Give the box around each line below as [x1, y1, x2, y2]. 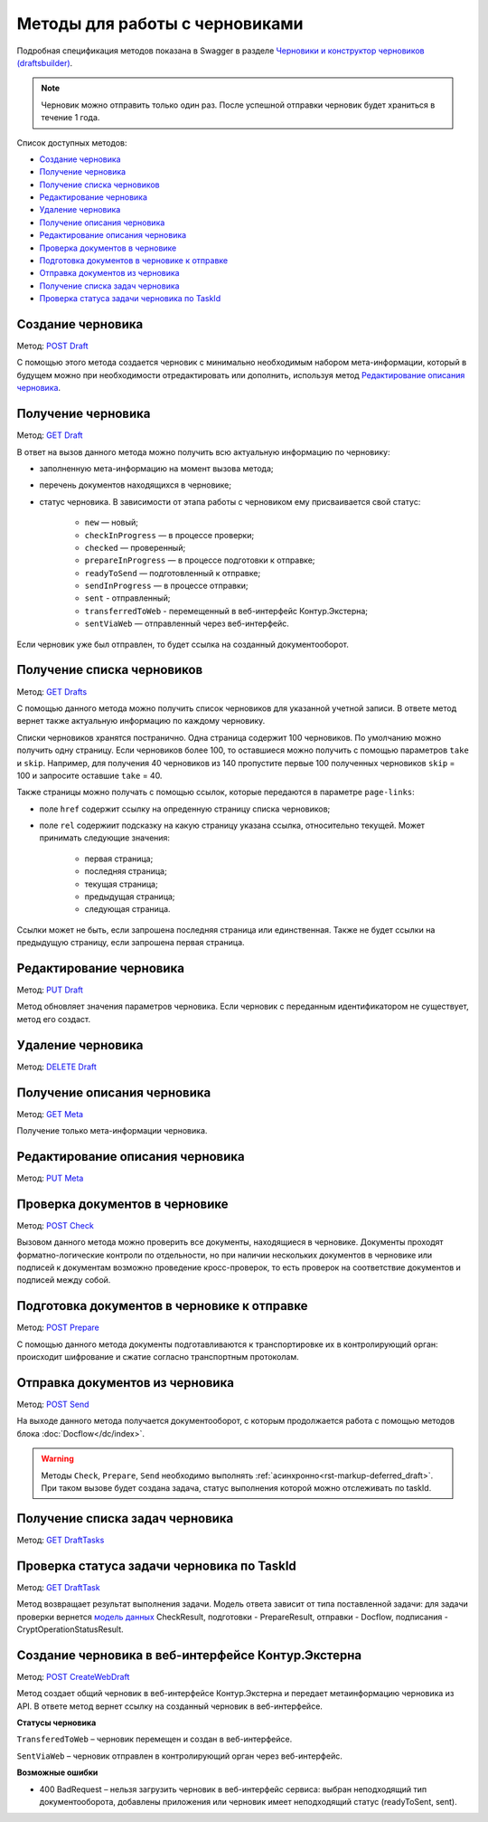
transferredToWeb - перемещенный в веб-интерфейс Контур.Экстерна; [84, 605, 369, 616]
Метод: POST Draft [16, 340, 89, 352]
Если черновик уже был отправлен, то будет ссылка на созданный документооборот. [16, 639, 350, 650]
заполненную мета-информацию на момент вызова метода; [39, 462, 274, 474]
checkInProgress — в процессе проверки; [84, 529, 255, 540]
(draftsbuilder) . [16, 57, 73, 68]
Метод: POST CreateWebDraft [16, 1671, 130, 1682]
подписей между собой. [16, 1275, 111, 1286]
